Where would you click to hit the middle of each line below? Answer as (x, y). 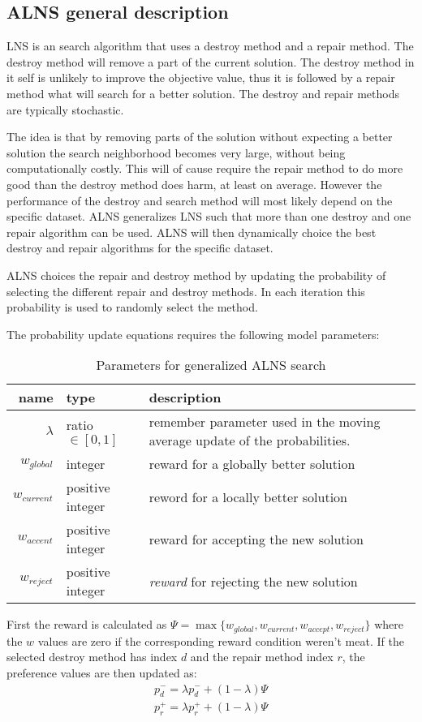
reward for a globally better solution (252, 464)
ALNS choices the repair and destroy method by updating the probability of (196, 275)
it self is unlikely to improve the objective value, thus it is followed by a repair (201, 77)
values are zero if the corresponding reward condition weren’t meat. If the (221, 640)
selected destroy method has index (92, 657)
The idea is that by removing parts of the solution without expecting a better (200, 137)
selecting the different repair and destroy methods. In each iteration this (186, 291)
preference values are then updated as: (102, 672)
